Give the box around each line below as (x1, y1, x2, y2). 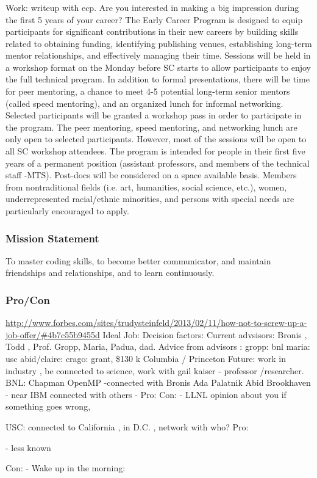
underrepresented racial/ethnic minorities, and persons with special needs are (5, 192, 294, 205)
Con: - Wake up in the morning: (5, 462, 126, 474)
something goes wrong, (5, 400, 91, 413)
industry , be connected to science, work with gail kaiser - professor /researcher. (5, 364, 304, 377)
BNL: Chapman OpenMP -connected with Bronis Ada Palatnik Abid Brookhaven (5, 376, 311, 389)
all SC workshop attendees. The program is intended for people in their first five (5, 145, 305, 158)
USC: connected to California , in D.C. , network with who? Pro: (5, 420, 249, 433)
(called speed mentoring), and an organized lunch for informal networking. (5, 96, 283, 109)
